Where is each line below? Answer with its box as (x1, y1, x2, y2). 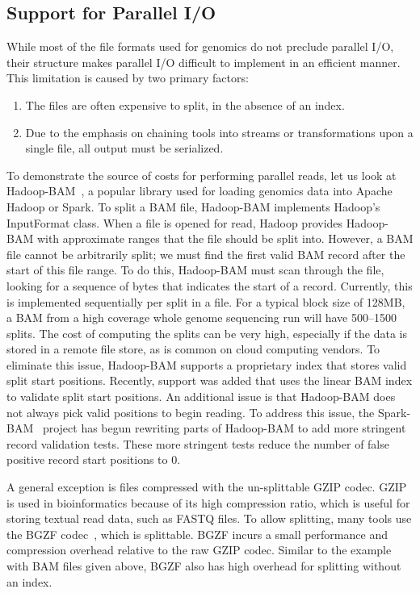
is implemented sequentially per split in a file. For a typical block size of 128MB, (6, 293, 405, 310)
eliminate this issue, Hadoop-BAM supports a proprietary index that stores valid (6, 356, 407, 373)
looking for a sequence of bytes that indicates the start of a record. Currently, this (6, 277, 413, 294)
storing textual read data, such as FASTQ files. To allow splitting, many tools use (6, 510, 412, 527)
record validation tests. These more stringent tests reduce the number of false (6, 435, 389, 452)
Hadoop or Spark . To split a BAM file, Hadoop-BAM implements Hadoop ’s (6, 198, 380, 215)
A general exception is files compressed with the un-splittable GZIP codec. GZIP (6, 478, 407, 495)
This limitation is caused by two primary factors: (6, 69, 249, 86)
